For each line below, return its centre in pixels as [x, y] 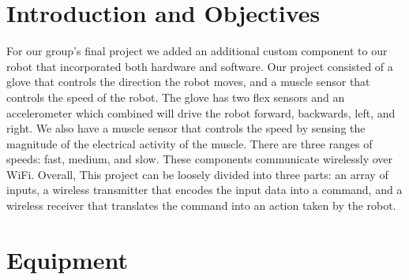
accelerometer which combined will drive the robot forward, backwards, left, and [201, 112]
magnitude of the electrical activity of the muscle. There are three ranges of [189, 143]
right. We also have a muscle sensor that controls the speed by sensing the [186, 128]
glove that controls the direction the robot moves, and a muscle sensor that [188, 82]
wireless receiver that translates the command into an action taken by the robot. [201, 205]
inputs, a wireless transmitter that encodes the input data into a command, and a [204, 190]
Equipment [67, 259]
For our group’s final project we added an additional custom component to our [197, 51]
